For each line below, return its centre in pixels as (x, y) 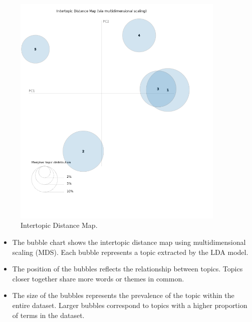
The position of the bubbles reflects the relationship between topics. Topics (128, 269)
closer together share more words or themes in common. (98, 278)
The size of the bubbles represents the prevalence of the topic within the (123, 295)
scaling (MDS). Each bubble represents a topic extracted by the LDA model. (130, 252)
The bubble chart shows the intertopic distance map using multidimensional (129, 242)
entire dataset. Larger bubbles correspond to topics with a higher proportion (130, 305)
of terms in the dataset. (48, 315)
